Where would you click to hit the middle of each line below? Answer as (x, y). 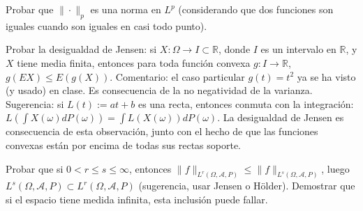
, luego (335, 168)
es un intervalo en (298, 49)
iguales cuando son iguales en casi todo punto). (106, 25)
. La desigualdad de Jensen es (281, 117)
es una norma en (126, 9)
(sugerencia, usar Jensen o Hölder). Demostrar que (247, 186)
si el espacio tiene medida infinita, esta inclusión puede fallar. (137, 199)
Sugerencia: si (35, 103)
